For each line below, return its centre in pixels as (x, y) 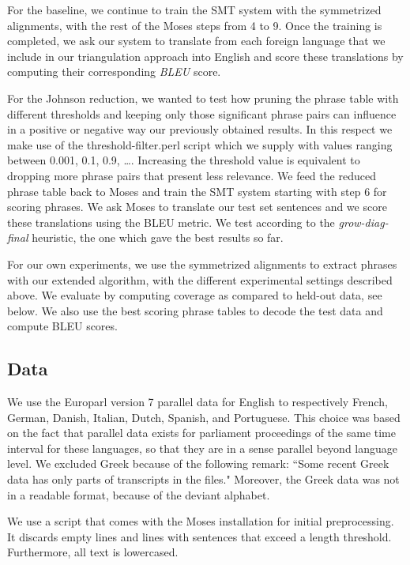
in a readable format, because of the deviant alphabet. (139, 494)
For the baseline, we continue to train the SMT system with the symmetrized (194, 9)
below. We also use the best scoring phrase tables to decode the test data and (195, 310)
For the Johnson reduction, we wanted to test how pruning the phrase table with (203, 98)
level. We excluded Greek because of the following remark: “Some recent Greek (198, 463)
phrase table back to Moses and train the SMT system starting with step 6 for (197, 191)
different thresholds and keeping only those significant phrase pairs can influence (202, 113)
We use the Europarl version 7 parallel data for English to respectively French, (197, 402)
